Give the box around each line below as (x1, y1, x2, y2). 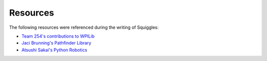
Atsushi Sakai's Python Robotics (21, 47, 88, 53)
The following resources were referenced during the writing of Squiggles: (9, 24, 159, 30)
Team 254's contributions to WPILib (21, 33, 95, 39)
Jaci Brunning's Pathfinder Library (21, 40, 91, 46)
